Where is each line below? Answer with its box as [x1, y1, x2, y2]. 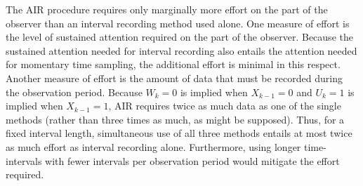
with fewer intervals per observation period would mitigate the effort [45, 153, 340, 168]
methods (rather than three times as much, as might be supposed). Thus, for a [6, 112, 345, 126]
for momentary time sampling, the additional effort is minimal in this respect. [6, 57, 341, 72]
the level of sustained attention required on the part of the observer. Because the [6, 29, 353, 44]
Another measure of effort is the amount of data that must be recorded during [6, 70, 343, 85]
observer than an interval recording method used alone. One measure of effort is [6, 15, 350, 30]
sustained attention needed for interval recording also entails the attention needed [6, 43, 357, 58]
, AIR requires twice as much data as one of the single [108, 98, 341, 113]
